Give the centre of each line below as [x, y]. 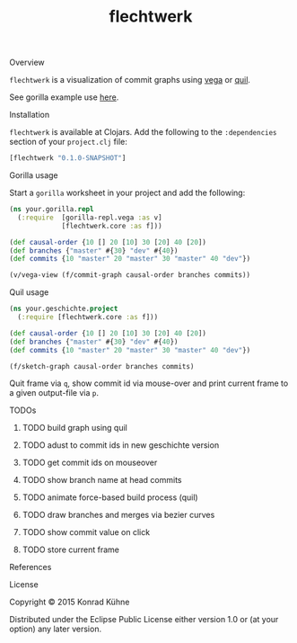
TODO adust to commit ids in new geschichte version [121, 445]
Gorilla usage [34, 175]
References [31, 567]
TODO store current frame [70, 549]
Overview [27, 63]
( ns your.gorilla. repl [52, 210]
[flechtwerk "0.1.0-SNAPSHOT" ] [68, 158]
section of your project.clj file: [68, 142]
